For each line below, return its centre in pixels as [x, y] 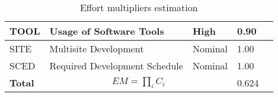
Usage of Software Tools [107, 31]
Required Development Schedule [116, 66]
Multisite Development [97, 48]
